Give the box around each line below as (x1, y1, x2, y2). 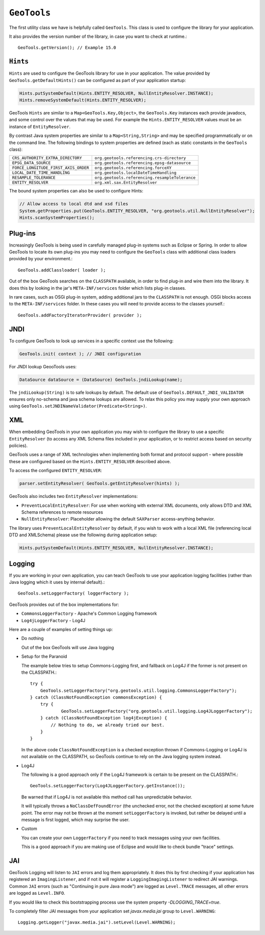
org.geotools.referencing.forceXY (94, 165, 172, 170)
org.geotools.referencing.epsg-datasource (94, 160, 191, 165)
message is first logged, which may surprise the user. (21, 817, 130, 823)
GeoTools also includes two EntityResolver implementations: (9, 494, 138, 499)
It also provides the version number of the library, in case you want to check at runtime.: (9, 33, 187, 39)
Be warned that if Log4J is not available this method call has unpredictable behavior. (21, 794, 192, 800)
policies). (9, 442, 28, 449)
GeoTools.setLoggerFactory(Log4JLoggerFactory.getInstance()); (30, 783, 185, 789)
